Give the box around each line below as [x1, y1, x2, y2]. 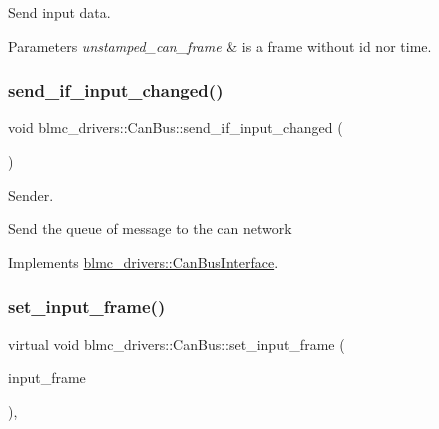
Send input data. [8, 2, 111, 22]
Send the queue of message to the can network [8, 218, 292, 239]
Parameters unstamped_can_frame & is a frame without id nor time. [8, 35, 432, 56]
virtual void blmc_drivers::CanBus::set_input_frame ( [8, 333, 345, 354]
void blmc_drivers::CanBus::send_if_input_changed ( [8, 117, 343, 138]
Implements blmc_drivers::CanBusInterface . [8, 251, 279, 272]
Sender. [8, 184, 54, 205]
